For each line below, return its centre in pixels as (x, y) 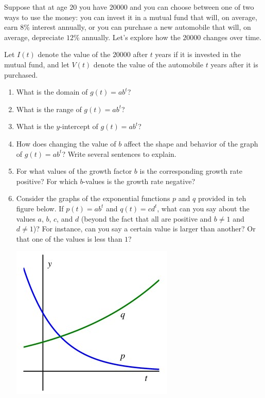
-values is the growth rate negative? (139, 181)
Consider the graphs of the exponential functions (93, 198)
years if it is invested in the (198, 54)
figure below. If (40, 208)
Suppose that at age (36, 7)
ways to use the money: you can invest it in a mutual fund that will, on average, (131, 17)
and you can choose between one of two (192, 7)
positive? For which (47, 181)
